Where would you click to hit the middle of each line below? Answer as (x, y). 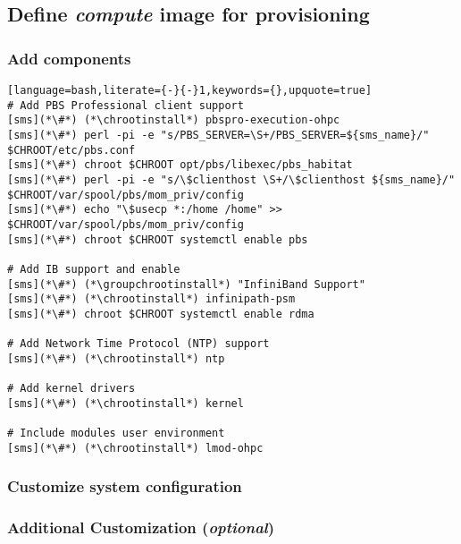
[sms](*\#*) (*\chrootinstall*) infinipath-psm (151, 299)
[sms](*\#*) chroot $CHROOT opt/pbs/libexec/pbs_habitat (180, 165)
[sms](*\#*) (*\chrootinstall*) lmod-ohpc (135, 448)
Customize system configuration (125, 486)
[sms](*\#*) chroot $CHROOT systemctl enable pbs (158, 239)
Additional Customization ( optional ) (141, 527)
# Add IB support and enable (94, 269)
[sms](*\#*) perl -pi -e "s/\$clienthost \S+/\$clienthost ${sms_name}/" (231, 179)
